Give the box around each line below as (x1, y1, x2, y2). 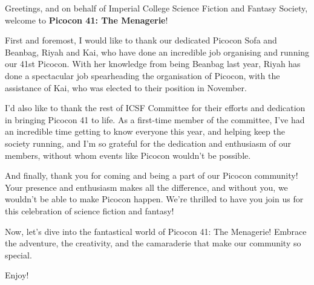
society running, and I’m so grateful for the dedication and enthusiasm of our (5, 136, 292, 149)
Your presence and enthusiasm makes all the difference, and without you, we (5, 181, 288, 193)
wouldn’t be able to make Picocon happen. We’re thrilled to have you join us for (5, 193, 304, 205)
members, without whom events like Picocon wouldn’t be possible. (5, 149, 251, 161)
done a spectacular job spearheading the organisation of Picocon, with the (5, 69, 280, 82)
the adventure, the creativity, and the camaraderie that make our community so (5, 237, 301, 249)
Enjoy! (5, 269, 29, 281)
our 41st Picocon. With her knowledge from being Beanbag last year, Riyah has (5, 57, 301, 70)
